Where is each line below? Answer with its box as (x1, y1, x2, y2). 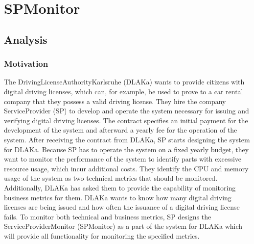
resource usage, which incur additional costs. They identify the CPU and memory (4, 163, 249, 173)
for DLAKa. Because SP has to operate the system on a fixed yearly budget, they (4, 144, 249, 154)
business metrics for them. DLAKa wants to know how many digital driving (4, 192, 231, 202)
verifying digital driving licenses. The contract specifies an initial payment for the (4, 115, 248, 125)
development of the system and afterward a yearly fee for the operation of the (4, 125, 237, 135)
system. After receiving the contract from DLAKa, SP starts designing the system (4, 134, 250, 144)
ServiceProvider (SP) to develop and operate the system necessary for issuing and (4, 106, 249, 116)
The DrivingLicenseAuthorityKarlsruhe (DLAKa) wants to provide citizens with (4, 77, 245, 87)
